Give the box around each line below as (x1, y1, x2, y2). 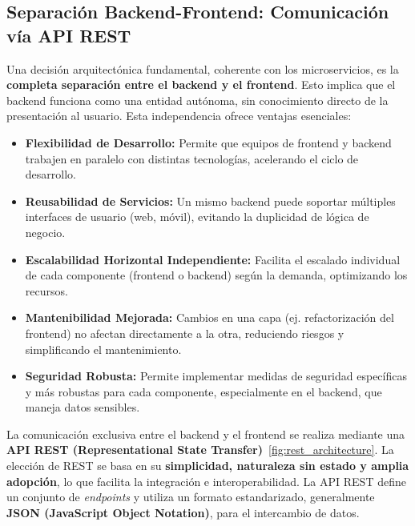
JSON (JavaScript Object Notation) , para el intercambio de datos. (6, 504, 360, 520)
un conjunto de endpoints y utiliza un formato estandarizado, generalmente (6, 488, 375, 505)
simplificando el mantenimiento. (25, 340, 182, 357)
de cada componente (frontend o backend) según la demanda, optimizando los (25, 267, 408, 283)
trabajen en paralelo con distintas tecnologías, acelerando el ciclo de (25, 150, 359, 167)
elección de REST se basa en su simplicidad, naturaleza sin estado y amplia (6, 457, 409, 474)
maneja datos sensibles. (25, 399, 140, 416)
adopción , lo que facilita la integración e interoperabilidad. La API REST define (6, 472, 406, 489)
